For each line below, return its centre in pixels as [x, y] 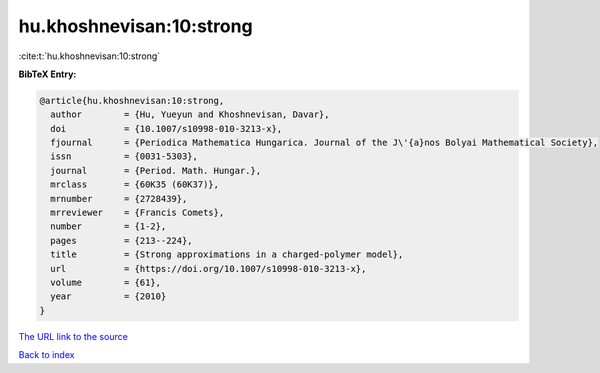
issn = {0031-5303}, [124, 156]
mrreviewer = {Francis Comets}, [137, 213]
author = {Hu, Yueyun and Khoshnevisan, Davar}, [190, 114]
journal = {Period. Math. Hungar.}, [156, 170]
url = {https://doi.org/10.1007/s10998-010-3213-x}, [208, 268]
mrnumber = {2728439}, [119, 198]
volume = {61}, [106, 282]
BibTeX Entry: [47, 74]
